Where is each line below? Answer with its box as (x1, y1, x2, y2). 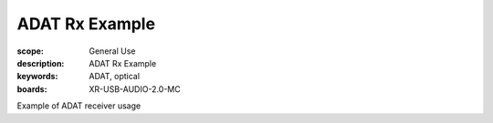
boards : (16, 83, 47, 95)
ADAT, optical (89, 71, 141, 82)
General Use (89, 46, 136, 56)
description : (16, 57, 65, 68)
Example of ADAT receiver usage (16, 100, 142, 111)
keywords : (16, 71, 58, 82)
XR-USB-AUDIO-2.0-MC (89, 83, 182, 95)
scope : (16, 46, 45, 56)
